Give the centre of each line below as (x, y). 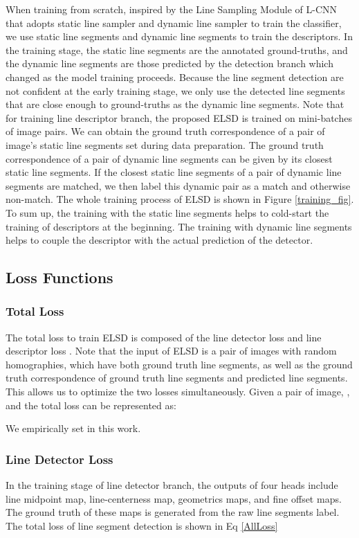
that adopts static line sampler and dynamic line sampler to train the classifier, (174, 23)
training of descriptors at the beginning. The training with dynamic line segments (179, 226)
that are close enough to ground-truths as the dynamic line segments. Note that (175, 104)
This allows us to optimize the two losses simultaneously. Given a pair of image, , (178, 392)
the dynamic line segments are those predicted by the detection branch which (169, 63)
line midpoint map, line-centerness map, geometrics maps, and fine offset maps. (174, 498)
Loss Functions (59, 277)
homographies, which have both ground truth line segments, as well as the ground (179, 364)
